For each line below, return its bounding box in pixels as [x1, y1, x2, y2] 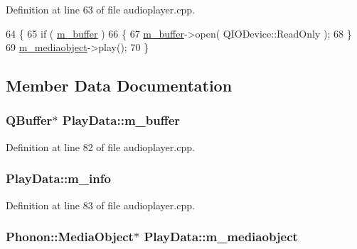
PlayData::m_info [6, 170, 111, 187]
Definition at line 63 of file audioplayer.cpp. [6, 2, 195, 16]
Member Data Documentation [6, 74, 233, 96]
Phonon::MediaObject [6, 228, 134, 245]
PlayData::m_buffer [62, 111, 181, 129]
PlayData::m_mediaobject [144, 228, 298, 245]
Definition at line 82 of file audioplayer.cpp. [6, 139, 195, 154]
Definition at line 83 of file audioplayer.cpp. [6, 197, 195, 212]
